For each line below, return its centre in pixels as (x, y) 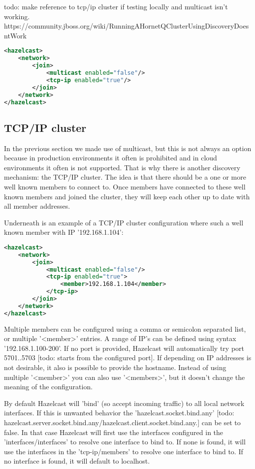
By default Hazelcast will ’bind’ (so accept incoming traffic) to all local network (124, 403)
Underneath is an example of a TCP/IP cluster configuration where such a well (124, 222)
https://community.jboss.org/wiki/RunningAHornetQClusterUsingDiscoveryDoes (127, 26)
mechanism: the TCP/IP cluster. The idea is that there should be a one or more (125, 177)
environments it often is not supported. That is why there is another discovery (122, 167)
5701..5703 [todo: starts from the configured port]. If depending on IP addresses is (128, 358)
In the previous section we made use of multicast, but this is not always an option (128, 148)
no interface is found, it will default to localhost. (77, 461)
